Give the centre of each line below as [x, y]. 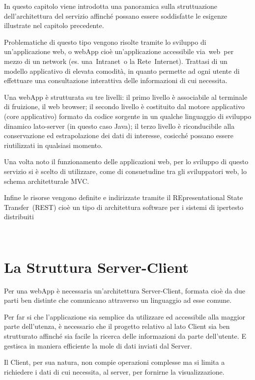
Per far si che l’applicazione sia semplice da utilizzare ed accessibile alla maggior [125, 316]
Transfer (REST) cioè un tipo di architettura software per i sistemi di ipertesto [124, 207]
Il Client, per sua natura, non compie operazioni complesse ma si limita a [114, 362]
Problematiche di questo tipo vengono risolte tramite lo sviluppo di [105, 42]
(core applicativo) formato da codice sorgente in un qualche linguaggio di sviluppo [128, 116]
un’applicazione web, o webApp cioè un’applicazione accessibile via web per [119, 51]
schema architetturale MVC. [47, 181]
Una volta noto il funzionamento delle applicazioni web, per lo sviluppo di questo [126, 161]
